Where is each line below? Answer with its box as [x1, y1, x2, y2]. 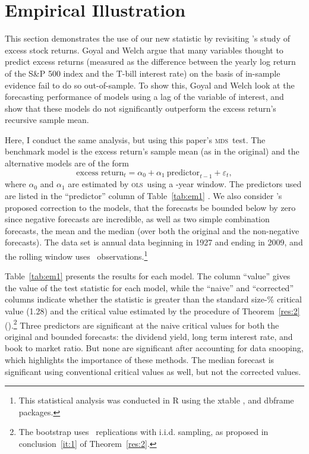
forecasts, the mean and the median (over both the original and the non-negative [5, 224, 299, 237]
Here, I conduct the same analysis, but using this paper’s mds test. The [5, 133, 266, 146]
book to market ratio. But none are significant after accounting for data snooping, [5, 342, 304, 354]
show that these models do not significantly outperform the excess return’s [5, 102, 276, 114]
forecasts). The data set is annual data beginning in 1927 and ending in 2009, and [5, 236, 303, 248]
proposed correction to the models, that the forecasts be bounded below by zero [5, 201, 296, 213]
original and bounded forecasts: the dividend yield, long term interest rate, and [5, 330, 293, 342]
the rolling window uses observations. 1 [5, 248, 148, 262]
